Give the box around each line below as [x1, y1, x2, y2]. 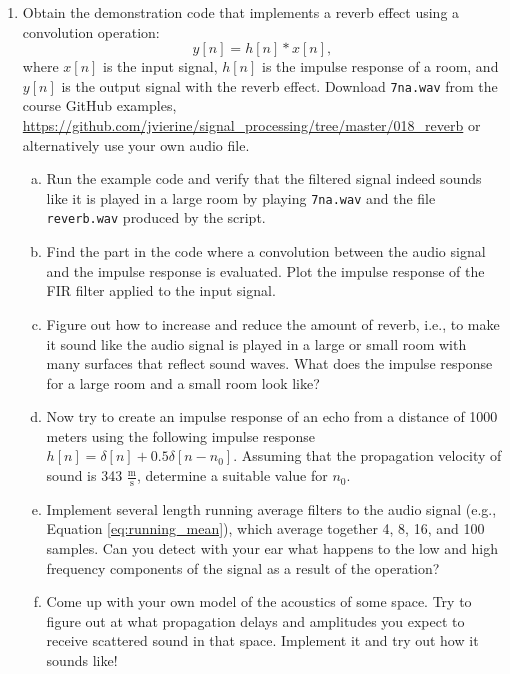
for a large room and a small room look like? [46, 372, 320, 393]
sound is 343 [46, 465, 123, 486]
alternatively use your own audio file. [22, 134, 250, 155]
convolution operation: [22, 21, 160, 42]
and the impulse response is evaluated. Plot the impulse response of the [46, 260, 485, 281]
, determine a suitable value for [137, 465, 328, 486]
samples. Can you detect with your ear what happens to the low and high [46, 538, 499, 559]
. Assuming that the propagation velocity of [233, 445, 502, 466]
